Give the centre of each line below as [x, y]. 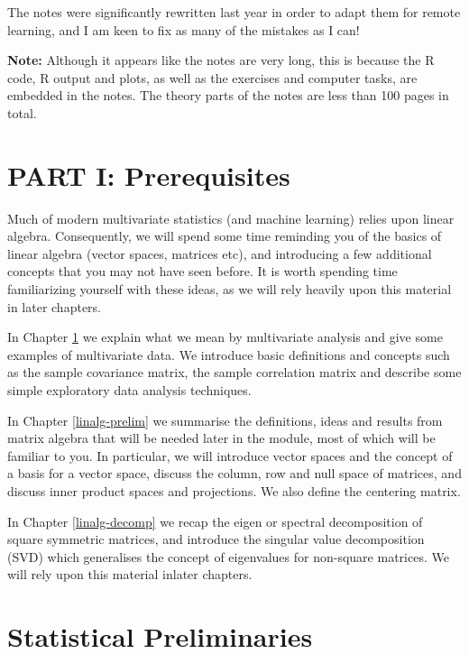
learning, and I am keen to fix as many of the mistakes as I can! [184, 29]
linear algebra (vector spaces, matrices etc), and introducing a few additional [220, 253]
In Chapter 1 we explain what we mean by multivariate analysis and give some [225, 337]
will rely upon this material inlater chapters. [130, 574]
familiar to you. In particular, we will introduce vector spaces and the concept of [230, 455]
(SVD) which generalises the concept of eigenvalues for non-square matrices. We [228, 556]
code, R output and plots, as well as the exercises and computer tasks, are [212, 77]
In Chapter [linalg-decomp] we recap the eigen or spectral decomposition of [215, 521]
